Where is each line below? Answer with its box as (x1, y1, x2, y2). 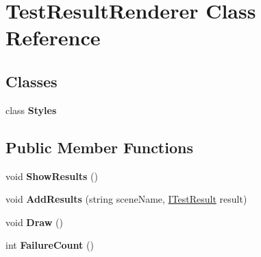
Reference (5, 23, 101, 52)
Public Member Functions (5, 136, 193, 157)
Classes (5, 70, 58, 91)
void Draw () (5, 214, 63, 229)
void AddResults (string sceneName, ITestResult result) (5, 192, 247, 206)
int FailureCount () (5, 238, 94, 252)
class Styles (5, 102, 57, 117)
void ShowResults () (5, 168, 98, 183)
